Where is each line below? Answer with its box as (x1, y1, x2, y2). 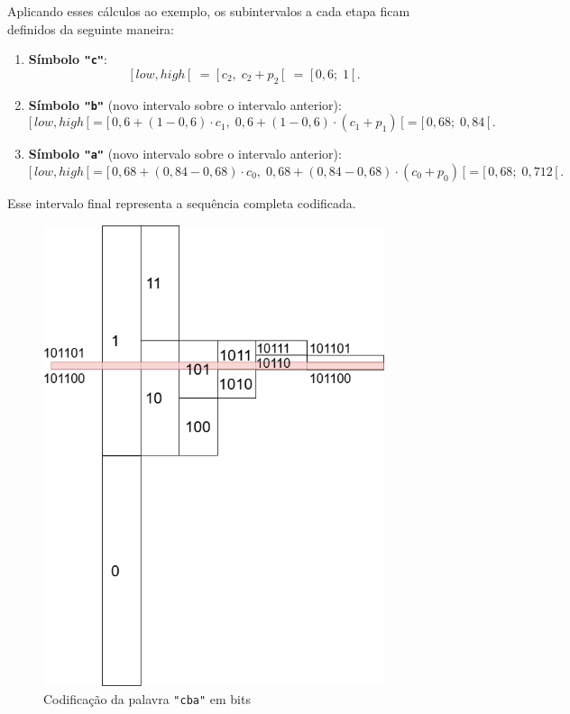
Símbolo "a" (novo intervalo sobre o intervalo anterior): (28, 144, 342, 163)
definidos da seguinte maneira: (7, 19, 174, 38)
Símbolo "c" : (28, 50, 107, 69)
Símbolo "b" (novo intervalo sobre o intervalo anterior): (28, 95, 342, 114)
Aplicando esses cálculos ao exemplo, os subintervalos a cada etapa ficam (7, 2, 410, 20)
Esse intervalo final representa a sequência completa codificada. (7, 193, 356, 212)
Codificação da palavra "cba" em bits (43, 690, 251, 709)
